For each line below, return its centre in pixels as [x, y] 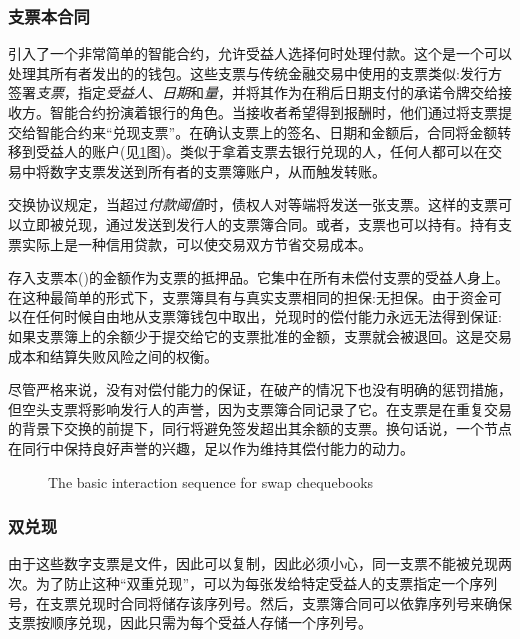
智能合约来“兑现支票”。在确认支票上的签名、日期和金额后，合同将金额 [266, 131]
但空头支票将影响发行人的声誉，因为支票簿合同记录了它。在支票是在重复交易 [260, 408]
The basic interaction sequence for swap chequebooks [211, 481]
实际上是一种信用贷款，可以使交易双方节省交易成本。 [196, 243]
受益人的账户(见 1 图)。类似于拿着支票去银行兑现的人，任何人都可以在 [261, 151]
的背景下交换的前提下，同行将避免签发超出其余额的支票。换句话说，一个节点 [260, 428]
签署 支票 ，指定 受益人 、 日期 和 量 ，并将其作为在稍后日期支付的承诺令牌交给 [253, 92]
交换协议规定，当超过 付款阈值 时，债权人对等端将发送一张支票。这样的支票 [253, 204]
